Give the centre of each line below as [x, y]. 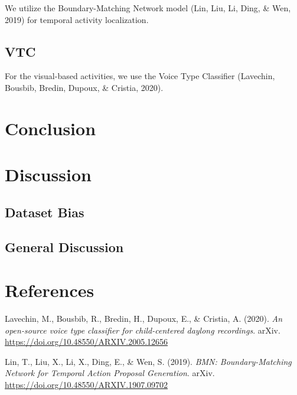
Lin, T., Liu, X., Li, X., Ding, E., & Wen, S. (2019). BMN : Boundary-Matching [148, 361]
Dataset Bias [45, 212]
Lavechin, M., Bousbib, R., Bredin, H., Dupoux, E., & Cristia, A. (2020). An [144, 319]
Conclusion [50, 128]
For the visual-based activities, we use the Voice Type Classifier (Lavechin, [140, 76]
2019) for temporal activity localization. [77, 19]
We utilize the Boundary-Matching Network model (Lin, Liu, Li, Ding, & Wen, [148, 8]
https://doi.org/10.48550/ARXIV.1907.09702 [87, 384]
